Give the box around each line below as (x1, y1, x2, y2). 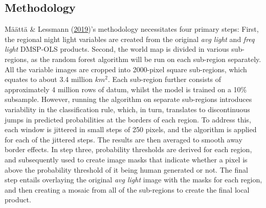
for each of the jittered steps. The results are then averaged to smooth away (5, 134, 242, 144)
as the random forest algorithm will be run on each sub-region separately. (31, 53, 261, 64)
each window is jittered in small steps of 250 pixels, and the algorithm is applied (5, 124, 257, 135)
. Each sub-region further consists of (107, 74, 221, 85)
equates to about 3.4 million (5, 74, 93, 85)
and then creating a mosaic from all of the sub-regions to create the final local (5, 184, 250, 195)
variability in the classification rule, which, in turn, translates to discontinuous (5, 103, 250, 114)
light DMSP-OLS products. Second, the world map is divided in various (5, 44, 229, 54)
